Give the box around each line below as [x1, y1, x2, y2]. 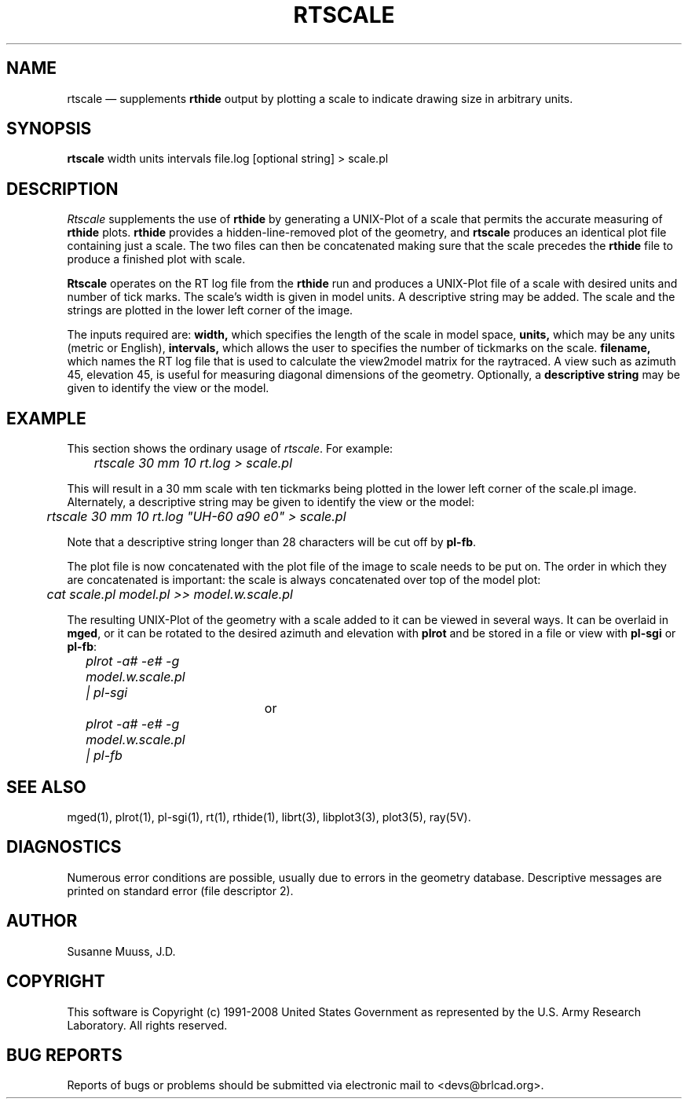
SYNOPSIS [6, 119, 92, 139]
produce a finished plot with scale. [67, 252, 246, 266]
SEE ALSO [6, 776, 86, 797]
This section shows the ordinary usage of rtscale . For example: [67, 442, 393, 456]
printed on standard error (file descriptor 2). [67, 883, 294, 898]
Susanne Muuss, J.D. [67, 944, 176, 958]
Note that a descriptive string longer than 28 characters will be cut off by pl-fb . [67, 535, 477, 549]
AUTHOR [6, 911, 78, 931]
